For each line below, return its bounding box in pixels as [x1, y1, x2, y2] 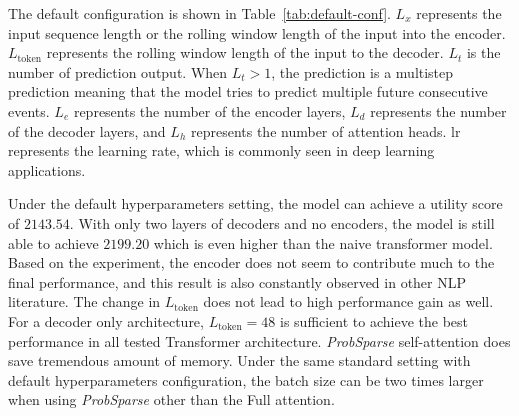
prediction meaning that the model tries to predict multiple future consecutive [8, 81, 488, 102]
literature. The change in [8, 291, 161, 312]
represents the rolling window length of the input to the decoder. [46, 42, 444, 63]
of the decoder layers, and [8, 120, 166, 141]
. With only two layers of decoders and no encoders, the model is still [69, 212, 495, 233]
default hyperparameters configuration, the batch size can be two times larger [8, 369, 484, 390]
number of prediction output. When [8, 61, 228, 82]
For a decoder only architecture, [8, 310, 204, 331]
